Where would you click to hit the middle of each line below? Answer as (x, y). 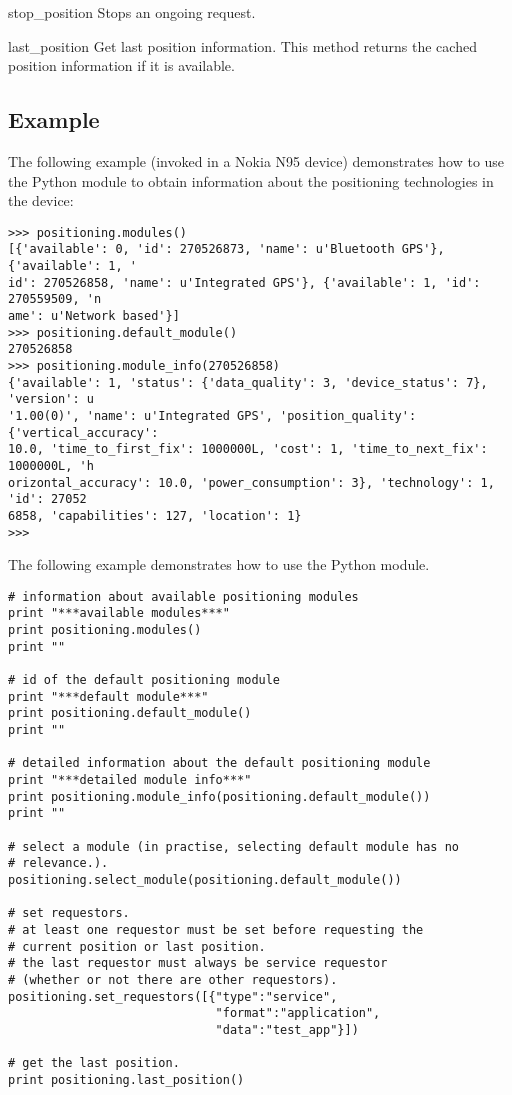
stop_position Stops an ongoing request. (132, 12)
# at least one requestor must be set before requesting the (216, 929)
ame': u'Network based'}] (94, 316)
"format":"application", (298, 1013)
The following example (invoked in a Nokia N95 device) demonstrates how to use (256, 160)
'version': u (51, 399)
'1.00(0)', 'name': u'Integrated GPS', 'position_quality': (212, 415)
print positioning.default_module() (130, 713)
